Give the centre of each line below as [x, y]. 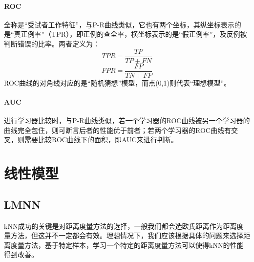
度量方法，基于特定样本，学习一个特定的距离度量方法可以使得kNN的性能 [127, 245]
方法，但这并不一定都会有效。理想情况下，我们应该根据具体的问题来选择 [127, 235]
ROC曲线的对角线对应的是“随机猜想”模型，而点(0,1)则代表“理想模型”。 [117, 82]
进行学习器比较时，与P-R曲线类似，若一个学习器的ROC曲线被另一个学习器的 [127, 120]
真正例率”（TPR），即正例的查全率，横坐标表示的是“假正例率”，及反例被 [130, 34]
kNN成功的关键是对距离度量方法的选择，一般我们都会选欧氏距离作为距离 [120, 226]
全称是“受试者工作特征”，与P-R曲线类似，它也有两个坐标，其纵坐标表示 [119, 24]
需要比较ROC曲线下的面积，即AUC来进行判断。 [101, 140]
